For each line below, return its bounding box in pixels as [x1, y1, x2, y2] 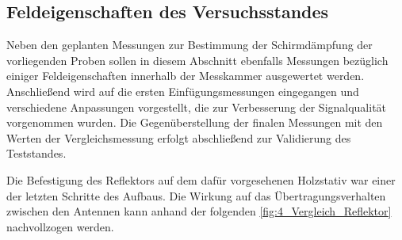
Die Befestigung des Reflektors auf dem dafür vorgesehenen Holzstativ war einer [6, 171, 396, 188]
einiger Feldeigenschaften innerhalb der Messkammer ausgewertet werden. [6, 67, 365, 84]
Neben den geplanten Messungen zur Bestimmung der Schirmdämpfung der [6, 36, 373, 53]
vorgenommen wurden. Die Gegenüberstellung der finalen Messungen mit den [6, 114, 383, 131]
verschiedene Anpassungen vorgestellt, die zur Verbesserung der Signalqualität [6, 98, 387, 115]
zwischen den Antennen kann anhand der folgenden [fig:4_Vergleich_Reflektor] [6, 203, 392, 219]
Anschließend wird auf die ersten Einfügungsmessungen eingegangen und [6, 82, 359, 99]
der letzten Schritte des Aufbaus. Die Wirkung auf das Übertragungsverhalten [6, 187, 386, 204]
